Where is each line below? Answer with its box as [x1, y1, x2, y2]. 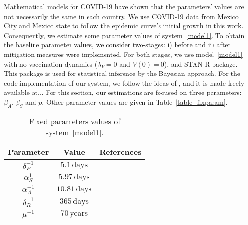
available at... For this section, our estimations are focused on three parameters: [4, 87, 242, 97]
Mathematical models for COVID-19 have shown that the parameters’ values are [4, 1, 244, 11]
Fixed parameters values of [29, 115, 121, 127]
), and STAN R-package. [164, 58, 238, 69]
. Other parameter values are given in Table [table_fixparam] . [42, 96, 228, 107]
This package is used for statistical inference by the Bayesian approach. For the [4, 68, 240, 78]
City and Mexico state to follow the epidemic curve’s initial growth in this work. [4, 20, 244, 31]
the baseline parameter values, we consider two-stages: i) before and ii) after [4, 39, 231, 50]
